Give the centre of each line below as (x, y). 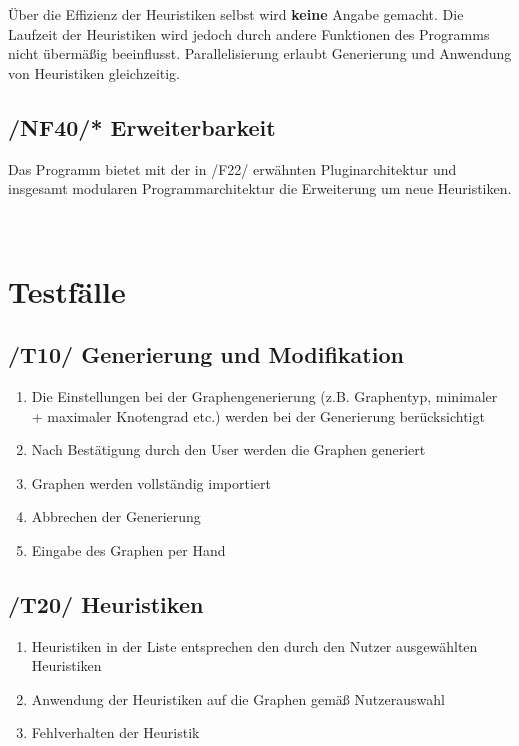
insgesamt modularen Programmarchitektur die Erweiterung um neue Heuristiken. (260, 188)
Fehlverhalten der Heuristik (115, 732)
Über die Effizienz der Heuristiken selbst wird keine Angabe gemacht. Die (236, 14)
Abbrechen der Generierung (116, 516)
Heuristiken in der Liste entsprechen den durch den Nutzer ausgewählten (254, 645)
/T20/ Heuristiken (106, 603)
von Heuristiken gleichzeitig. (94, 72)
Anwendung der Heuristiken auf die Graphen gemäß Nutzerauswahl (238, 698)
